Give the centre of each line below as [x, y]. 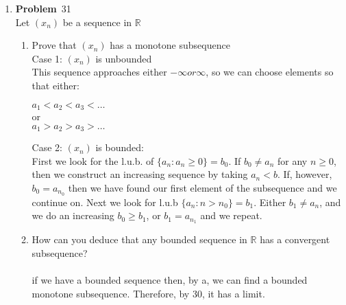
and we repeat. [231, 215]
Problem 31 [43, 8]
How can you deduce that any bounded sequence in [139, 239]
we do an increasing [73, 215]
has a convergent [295, 239]
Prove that [54, 45]
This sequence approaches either [99, 72]
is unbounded [124, 58]
